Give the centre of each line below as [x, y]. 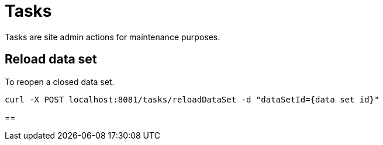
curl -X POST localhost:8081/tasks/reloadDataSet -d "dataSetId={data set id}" [192, 99]
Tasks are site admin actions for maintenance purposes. [113, 37]
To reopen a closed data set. [60, 82]
